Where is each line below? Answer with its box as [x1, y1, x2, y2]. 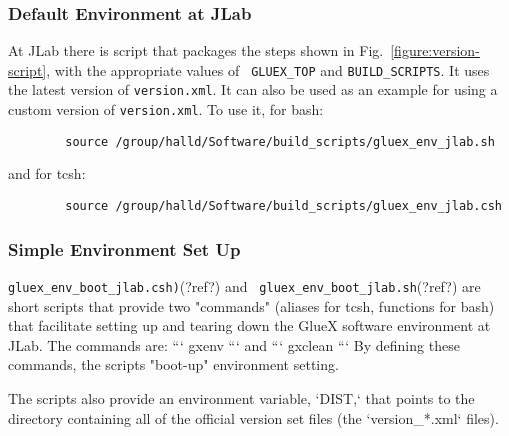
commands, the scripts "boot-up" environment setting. [8, 354, 339, 375]
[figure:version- [390, 40, 480, 61]
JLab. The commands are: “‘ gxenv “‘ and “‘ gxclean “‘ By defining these [8, 334, 460, 355]
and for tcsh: [8, 163, 86, 184]
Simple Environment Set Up [8, 236, 241, 261]
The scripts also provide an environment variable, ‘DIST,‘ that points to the [8, 387, 475, 408]
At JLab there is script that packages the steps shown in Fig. [8, 40, 384, 61]
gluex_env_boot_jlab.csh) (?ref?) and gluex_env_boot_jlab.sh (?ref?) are [8, 275, 481, 296]
